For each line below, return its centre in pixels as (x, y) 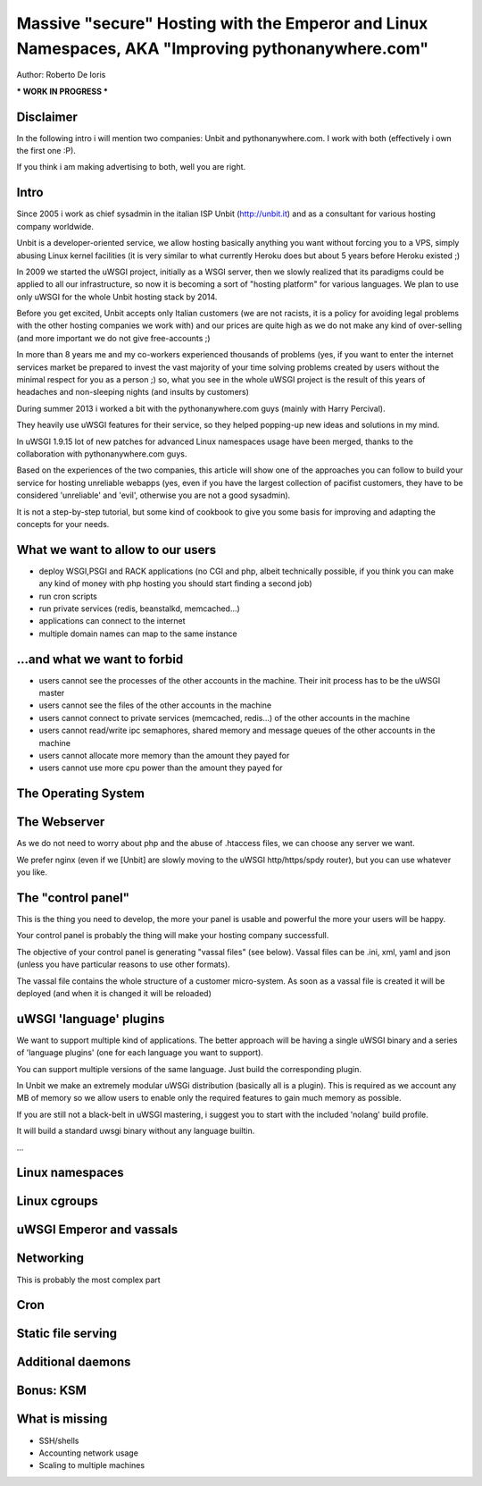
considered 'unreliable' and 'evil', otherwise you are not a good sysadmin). (154, 495)
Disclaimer (47, 117)
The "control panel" (73, 898)
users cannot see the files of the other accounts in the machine (155, 705)
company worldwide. (55, 226)
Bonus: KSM (51, 1391)
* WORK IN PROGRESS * (62, 91)
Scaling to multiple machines (92, 1465)
